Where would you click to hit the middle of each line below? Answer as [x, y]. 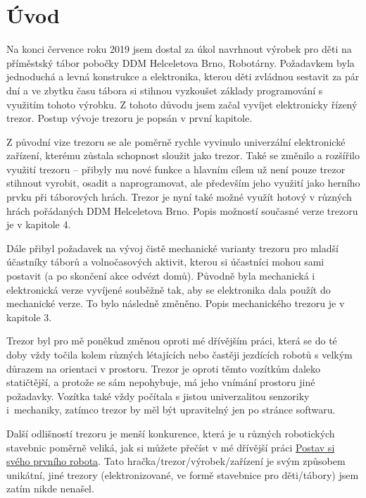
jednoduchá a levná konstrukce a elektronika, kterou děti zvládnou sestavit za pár [183, 76]
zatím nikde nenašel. [50, 488]
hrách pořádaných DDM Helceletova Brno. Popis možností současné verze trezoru [182, 210]
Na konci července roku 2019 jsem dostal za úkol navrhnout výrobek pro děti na [179, 49]
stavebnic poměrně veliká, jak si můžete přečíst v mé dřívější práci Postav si [171, 447]
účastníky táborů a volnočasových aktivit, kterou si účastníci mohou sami [165, 262]
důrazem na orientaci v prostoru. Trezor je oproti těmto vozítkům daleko [164, 368]
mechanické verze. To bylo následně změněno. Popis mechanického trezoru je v [176, 303]
